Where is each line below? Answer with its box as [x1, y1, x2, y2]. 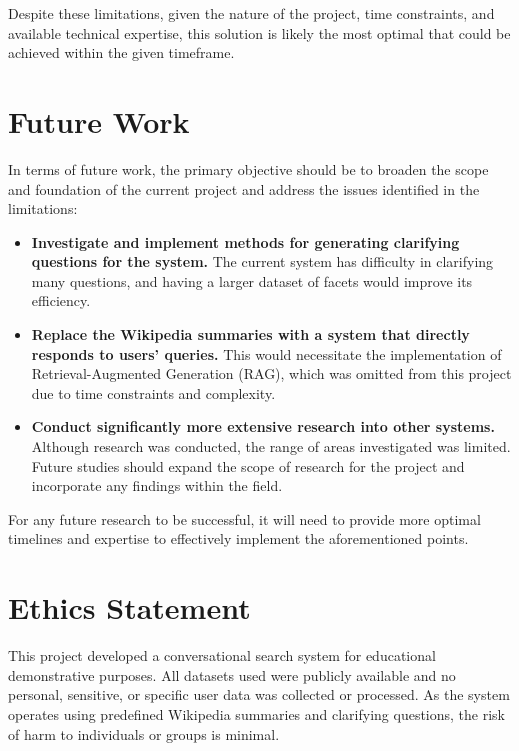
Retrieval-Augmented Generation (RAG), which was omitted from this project [31, 363, 512, 384]
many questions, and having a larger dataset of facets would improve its [31, 270, 473, 291]
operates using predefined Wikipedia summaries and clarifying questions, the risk [8, 703, 505, 724]
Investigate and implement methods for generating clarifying [31, 231, 460, 252]
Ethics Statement [8, 587, 251, 628]
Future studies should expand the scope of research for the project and [31, 455, 465, 476]
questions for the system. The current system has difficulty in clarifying [31, 251, 494, 272]
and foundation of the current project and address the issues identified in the [8, 178, 480, 199]
